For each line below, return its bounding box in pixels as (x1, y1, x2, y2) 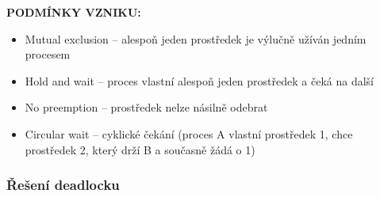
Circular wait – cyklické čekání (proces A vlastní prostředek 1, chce (25, 125, 353, 142)
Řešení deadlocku (6, 175, 120, 195)
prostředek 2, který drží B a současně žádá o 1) (25, 141, 255, 157)
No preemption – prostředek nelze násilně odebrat (25, 99, 268, 116)
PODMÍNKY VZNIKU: (6, 4, 141, 20)
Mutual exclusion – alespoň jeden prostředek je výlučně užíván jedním (25, 30, 367, 47)
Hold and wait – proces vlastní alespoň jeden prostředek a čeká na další (25, 72, 374, 89)
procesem (25, 46, 71, 63)
